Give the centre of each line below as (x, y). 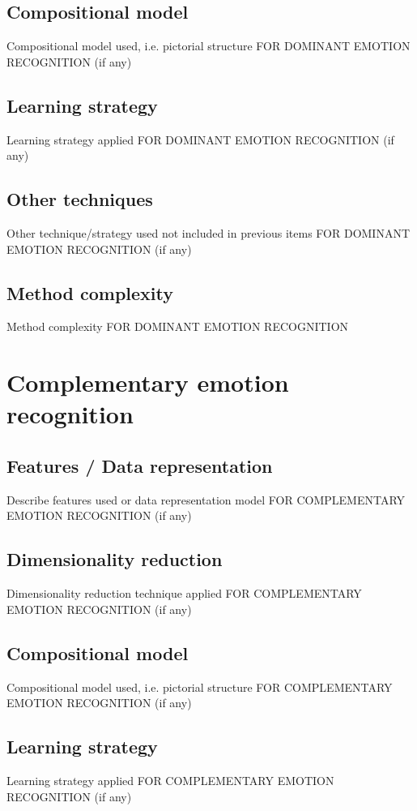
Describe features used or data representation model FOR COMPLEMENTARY (206, 499)
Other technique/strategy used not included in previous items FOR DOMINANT (208, 232)
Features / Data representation (140, 465)
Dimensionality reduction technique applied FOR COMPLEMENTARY (184, 593)
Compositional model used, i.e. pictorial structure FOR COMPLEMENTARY (200, 687)
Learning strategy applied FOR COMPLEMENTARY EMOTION (170, 780)
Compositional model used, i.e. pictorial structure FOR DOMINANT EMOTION (208, 46)
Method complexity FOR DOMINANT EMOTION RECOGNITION (178, 326)
